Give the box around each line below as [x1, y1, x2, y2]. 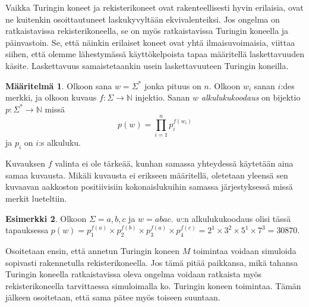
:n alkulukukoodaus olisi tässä [182, 212, 291, 224]
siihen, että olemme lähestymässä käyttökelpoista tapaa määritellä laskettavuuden [5, 48, 304, 60]
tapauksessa [5, 224, 49, 236]
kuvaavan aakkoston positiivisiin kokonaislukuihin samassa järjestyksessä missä [5, 180, 293, 193]
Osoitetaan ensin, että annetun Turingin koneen [5, 245, 180, 257]
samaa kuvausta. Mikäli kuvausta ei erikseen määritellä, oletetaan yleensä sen [5, 168, 288, 181]
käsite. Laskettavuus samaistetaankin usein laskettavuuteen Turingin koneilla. [5, 59, 289, 71]
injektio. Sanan [135, 91, 190, 104]
